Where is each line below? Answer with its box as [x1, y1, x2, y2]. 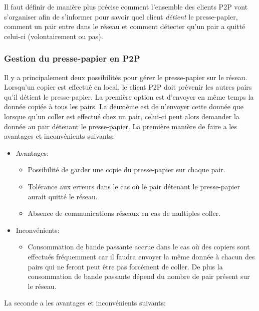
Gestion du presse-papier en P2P [4, 52, 140, 65]
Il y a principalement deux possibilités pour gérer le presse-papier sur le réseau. [4, 72, 247, 82]
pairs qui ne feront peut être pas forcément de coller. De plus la [28, 261, 223, 271]
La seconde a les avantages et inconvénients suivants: [4, 297, 166, 308]
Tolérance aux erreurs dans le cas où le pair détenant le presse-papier [28, 181, 240, 191]
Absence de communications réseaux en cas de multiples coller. [28, 208, 221, 218]
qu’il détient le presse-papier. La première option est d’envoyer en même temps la [4, 91, 254, 102]
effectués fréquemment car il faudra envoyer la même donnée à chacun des [28, 251, 255, 261]
